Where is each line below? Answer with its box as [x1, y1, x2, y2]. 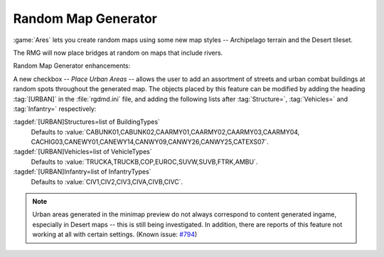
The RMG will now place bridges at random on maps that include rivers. [13, 48, 223, 57]
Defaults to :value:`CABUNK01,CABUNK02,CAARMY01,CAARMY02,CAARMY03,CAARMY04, [31, 127, 300, 136]
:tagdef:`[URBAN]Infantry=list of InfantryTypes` [13, 167, 151, 176]
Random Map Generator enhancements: [13, 61, 131, 70]
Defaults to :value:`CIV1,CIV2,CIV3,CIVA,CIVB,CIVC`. [31, 177, 183, 186]
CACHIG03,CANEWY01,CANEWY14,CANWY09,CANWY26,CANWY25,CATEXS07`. [31, 137, 270, 146]
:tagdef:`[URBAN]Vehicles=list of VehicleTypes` [13, 147, 152, 156]
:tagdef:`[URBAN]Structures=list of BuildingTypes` [13, 117, 160, 126]
